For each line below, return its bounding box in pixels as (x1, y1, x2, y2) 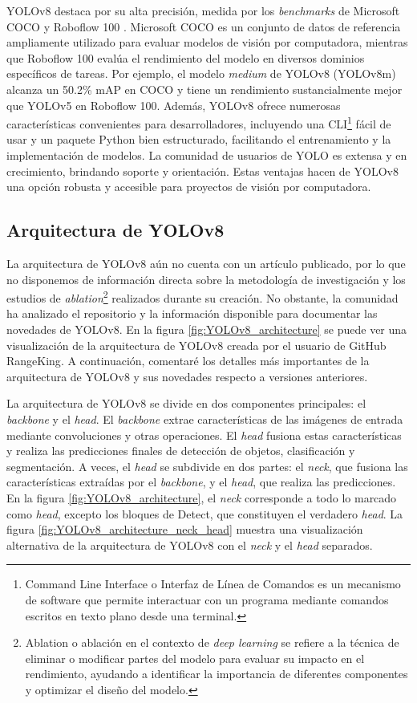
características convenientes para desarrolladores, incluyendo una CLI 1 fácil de (6, 113, 391, 132)
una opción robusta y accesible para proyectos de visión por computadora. (6, 178, 371, 195)
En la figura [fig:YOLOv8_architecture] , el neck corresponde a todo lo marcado (6, 489, 397, 506)
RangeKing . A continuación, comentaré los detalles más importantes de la (6, 352, 370, 369)
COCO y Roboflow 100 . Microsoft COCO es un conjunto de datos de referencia (6, 18, 401, 35)
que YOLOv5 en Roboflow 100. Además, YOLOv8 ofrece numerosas (6, 96, 341, 113)
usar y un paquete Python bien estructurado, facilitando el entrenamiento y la (6, 131, 391, 148)
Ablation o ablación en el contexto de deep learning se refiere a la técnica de (25, 634, 399, 651)
